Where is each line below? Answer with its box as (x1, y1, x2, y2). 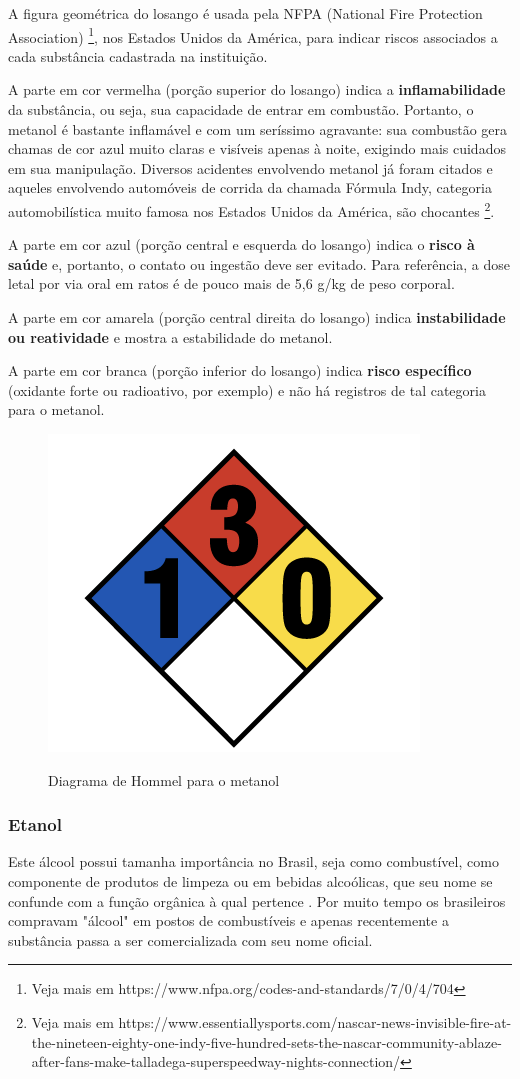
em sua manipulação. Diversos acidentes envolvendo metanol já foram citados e (8, 157, 493, 178)
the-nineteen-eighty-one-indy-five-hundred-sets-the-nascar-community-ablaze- (31, 1031, 502, 1052)
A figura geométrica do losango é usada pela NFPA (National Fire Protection (8, 3, 483, 23)
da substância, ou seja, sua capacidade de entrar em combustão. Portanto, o (8, 99, 474, 120)
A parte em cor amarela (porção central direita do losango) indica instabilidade (8, 307, 506, 328)
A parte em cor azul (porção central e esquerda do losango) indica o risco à (8, 234, 475, 255)
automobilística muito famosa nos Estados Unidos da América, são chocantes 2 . (8, 198, 495, 221)
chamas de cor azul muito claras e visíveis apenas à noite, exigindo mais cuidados (8, 138, 506, 159)
